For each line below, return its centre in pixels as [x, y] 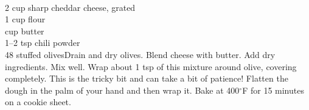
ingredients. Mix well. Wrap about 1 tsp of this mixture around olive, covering [151, 66]
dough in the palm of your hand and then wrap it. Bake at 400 [122, 90]
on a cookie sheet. [38, 102]
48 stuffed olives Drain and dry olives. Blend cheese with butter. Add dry [140, 54]
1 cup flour [25, 19]
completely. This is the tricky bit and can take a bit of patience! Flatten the [147, 78]
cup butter [25, 31]
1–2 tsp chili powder [43, 43]
